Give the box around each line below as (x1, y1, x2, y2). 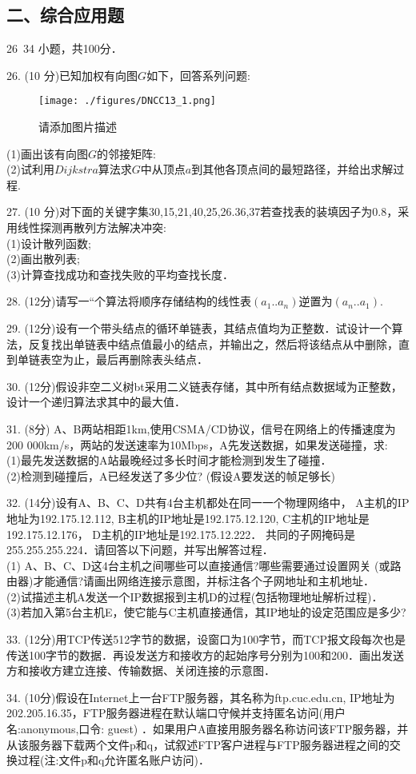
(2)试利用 (6, 161, 54, 178)
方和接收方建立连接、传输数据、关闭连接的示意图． (6, 662, 275, 679)
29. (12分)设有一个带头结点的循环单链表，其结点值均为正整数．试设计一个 (6, 319, 392, 336)
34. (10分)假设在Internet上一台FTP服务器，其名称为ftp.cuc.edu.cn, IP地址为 (6, 688, 395, 705)
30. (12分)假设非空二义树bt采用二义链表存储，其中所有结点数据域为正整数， (6, 377, 402, 394)
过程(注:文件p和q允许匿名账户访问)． (17, 752, 210, 768)
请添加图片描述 (38, 118, 117, 135)
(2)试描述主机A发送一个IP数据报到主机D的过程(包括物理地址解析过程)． (6, 588, 383, 604)
